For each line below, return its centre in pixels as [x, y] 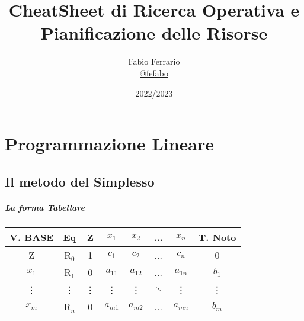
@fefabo [154, 73]
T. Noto [217, 237]
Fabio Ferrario [154, 61]
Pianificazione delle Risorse [154, 33]
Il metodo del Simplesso [80, 181]
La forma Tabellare [45, 207]
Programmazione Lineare [110, 144]
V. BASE [32, 237]
